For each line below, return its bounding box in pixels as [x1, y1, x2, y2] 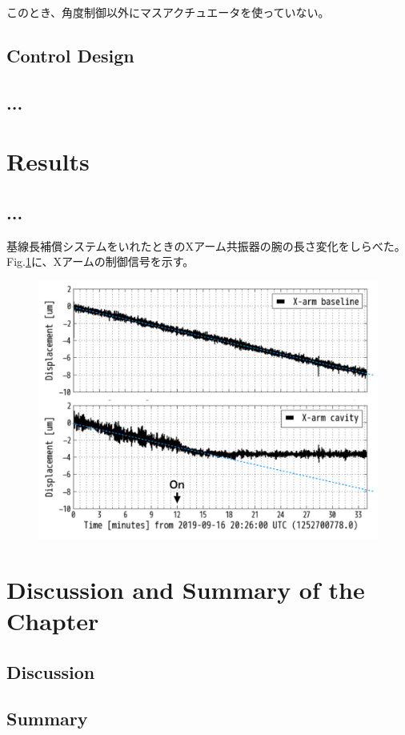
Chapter [6, 604, 99, 637]
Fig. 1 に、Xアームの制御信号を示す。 [6, 253, 194, 270]
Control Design [6, 42, 134, 67]
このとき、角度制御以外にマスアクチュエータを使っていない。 [6, 4, 330, 20]
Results [6, 145, 90, 178]
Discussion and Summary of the [6, 572, 365, 605]
